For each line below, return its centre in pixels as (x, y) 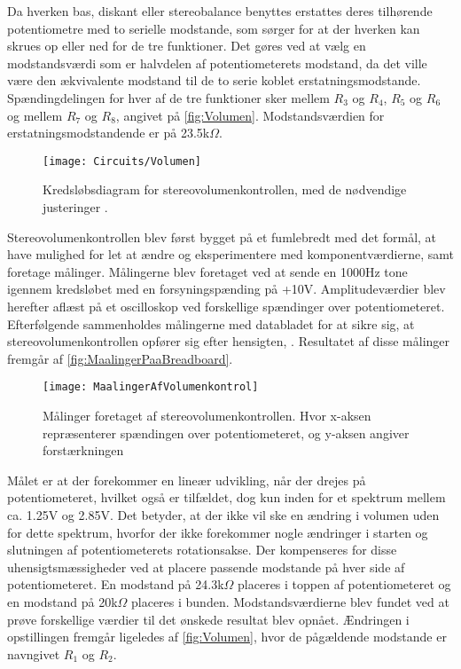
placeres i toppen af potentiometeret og (344, 584)
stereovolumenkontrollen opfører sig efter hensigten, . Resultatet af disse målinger (229, 341)
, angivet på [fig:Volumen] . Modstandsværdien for (250, 115)
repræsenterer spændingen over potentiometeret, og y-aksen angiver (226, 433)
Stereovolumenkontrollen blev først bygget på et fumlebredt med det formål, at (222, 236)
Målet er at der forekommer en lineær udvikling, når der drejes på (187, 480)
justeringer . (75, 207)
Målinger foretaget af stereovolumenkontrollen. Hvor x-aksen (207, 415)
